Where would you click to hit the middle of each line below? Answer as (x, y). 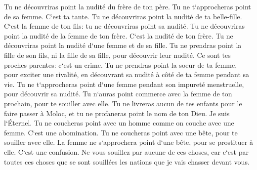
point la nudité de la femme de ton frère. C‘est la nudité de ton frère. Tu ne (119, 35)
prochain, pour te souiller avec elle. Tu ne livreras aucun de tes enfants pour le (123, 103)
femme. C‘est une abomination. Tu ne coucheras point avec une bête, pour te (121, 132)
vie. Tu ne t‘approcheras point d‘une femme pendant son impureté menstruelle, (124, 84)
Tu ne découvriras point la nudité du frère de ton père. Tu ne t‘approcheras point (128, 6)
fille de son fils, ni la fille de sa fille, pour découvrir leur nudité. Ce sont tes (117, 55)
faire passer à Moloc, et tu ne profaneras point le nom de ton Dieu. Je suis (117, 113)
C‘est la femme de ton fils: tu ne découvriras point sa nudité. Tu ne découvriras (125, 26)
